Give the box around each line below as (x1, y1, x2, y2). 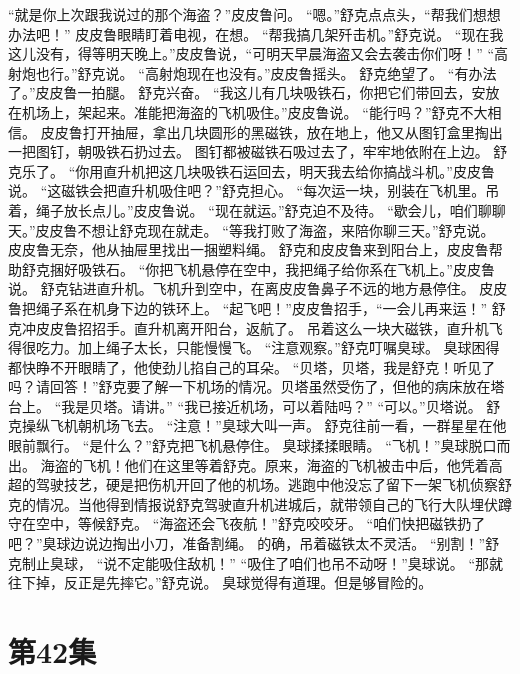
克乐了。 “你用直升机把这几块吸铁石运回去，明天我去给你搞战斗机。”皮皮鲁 (8, 160, 495, 181)
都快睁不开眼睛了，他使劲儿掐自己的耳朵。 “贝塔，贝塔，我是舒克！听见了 (8, 356, 496, 377)
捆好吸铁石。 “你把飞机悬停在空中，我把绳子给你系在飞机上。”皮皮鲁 (49, 258, 495, 279)
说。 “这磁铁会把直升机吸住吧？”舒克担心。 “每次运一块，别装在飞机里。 (8, 180, 486, 201)
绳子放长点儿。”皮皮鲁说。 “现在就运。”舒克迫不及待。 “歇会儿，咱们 (35, 199, 478, 220)
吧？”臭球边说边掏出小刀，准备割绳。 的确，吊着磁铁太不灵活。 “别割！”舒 (8, 533, 500, 554)
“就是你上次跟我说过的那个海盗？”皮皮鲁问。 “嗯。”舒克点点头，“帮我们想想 (8, 4, 501, 24)
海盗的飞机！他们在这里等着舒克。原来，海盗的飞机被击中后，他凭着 (40, 454, 489, 475)
